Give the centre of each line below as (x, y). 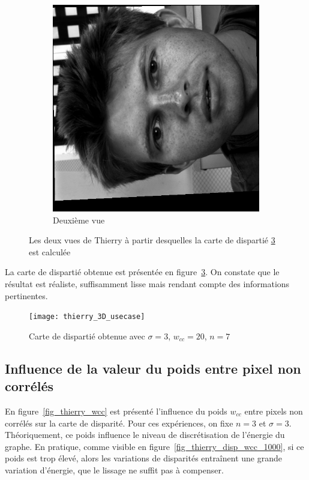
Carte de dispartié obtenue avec (87, 336)
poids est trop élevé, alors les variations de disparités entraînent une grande (143, 458)
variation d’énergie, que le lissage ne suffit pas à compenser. (114, 469)
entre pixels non (274, 411)
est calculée (50, 251)
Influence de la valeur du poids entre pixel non (153, 368)
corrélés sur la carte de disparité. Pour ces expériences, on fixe (119, 423)
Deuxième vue (79, 220)
